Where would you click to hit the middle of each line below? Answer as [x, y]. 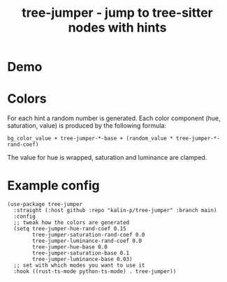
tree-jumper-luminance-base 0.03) [82, 260]
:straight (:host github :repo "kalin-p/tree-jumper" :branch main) [115, 211]
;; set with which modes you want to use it [79, 266]
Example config [53, 186]
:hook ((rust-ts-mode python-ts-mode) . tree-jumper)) [95, 272]
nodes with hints [117, 28]
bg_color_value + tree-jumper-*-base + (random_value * [90, 139]
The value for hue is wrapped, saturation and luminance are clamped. [107, 158]
